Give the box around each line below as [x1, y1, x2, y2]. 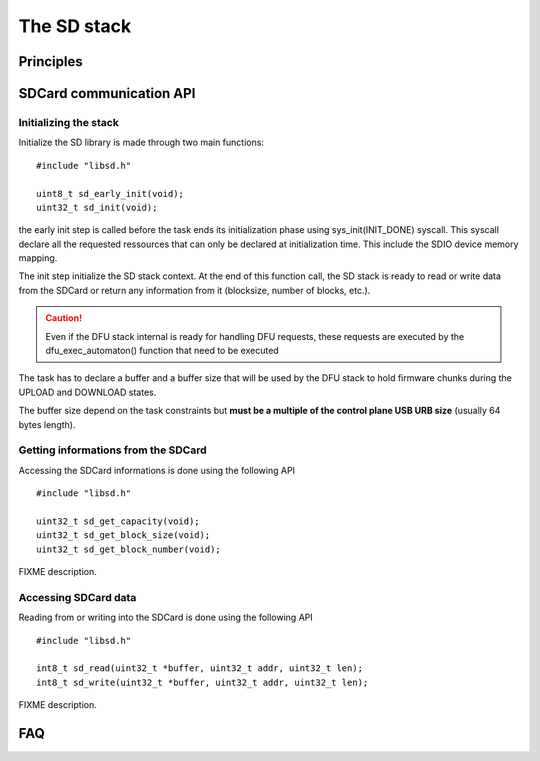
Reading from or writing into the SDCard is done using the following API [18, 611, 314, 624]
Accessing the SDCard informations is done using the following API [18, 464, 295, 476]
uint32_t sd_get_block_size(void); [36, 530, 211, 541]
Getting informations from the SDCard [18, 443, 207, 457]
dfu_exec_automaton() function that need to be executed [45, 345, 279, 357]
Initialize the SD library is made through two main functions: [18, 136, 265, 149]
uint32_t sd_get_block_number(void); [36, 543, 222, 555]
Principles [18, 53, 84, 70]
